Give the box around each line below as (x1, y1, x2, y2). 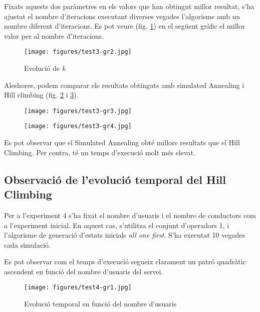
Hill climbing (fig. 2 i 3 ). (4, 89, 79, 100)
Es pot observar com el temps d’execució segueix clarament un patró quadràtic (4, 256, 246, 267)
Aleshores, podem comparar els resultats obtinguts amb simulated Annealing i (4, 79, 244, 90)
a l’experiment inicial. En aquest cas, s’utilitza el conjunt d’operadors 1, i (4, 220, 229, 230)
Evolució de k (24, 63, 66, 73)
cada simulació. (4, 239, 51, 250)
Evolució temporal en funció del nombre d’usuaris (24, 298, 177, 309)
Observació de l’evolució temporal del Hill (4, 171, 226, 187)
